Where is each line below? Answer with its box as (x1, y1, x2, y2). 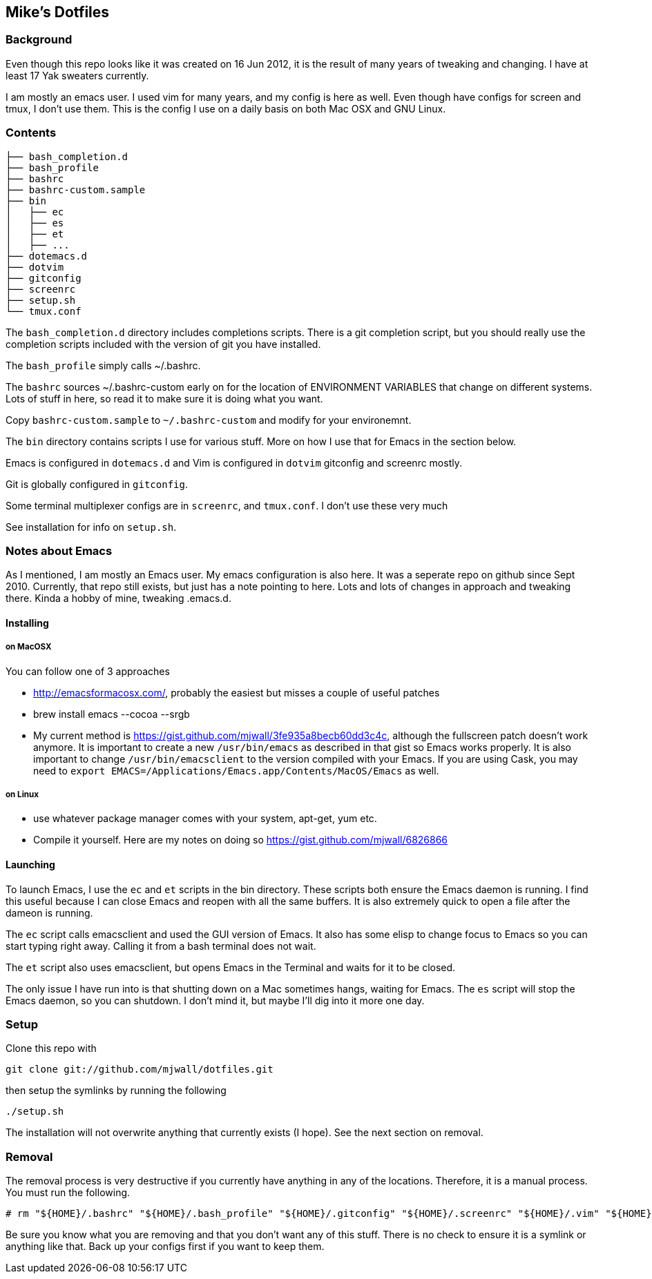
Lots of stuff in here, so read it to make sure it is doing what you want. (6, 392, 323, 404)
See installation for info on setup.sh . (6, 520, 177, 533)
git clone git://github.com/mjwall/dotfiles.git (6, 1064, 274, 1075)
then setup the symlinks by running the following (6, 1084, 227, 1097)
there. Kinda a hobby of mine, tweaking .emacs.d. (6, 592, 231, 605)
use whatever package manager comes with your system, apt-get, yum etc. (33, 812, 377, 825)
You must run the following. (6, 1187, 131, 1199)
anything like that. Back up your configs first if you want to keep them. (6, 1240, 325, 1253)
